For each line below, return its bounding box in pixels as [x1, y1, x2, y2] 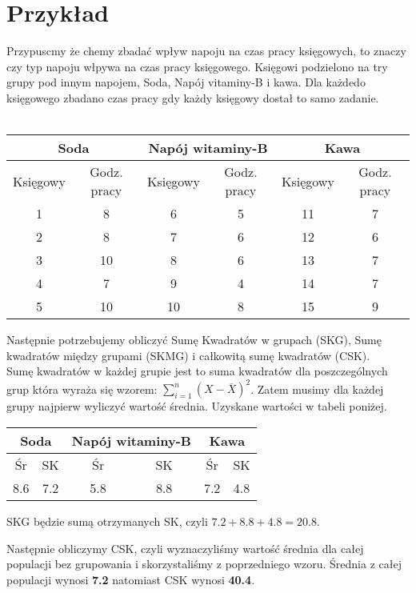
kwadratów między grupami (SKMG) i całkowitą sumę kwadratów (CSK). [6, 347, 370, 363]
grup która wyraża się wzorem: [6, 380, 158, 397]
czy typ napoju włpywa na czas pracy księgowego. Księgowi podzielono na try [6, 58, 388, 74]
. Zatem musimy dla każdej [250, 380, 384, 397]
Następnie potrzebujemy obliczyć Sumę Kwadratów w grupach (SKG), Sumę [6, 331, 382, 348]
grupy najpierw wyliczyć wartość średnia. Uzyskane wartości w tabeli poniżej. [6, 398, 387, 415]
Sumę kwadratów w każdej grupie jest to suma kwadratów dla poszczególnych [6, 363, 388, 379]
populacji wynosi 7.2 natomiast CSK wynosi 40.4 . [6, 571, 255, 587]
